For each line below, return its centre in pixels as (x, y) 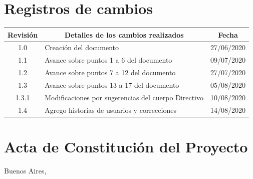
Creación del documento (82, 47)
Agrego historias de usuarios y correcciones (110, 110)
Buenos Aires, (25, 170)
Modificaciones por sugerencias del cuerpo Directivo (124, 97)
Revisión (23, 34)
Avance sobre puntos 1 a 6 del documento (108, 60)
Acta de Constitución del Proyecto (126, 146)
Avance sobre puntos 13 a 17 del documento (112, 85)
